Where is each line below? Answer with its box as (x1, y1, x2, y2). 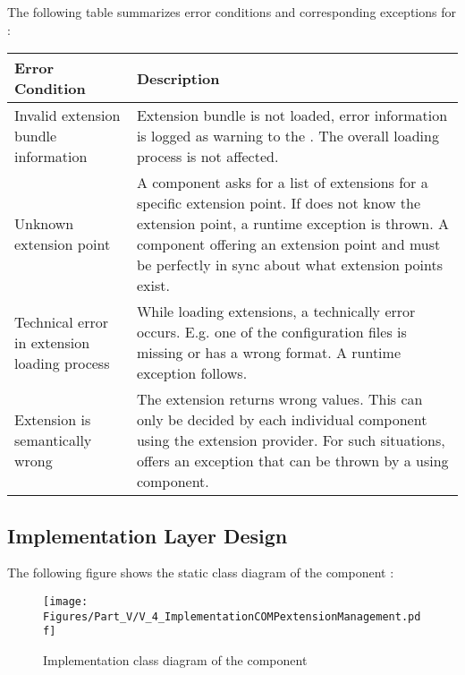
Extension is (14, 409, 91, 431)
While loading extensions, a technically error (136, 301, 416, 322)
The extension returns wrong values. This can (136, 389, 423, 410)
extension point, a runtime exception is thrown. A (136, 213, 450, 235)
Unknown (14, 213, 74, 235)
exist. (136, 275, 170, 296)
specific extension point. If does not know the (136, 192, 421, 214)
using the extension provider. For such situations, (136, 430, 445, 451)
